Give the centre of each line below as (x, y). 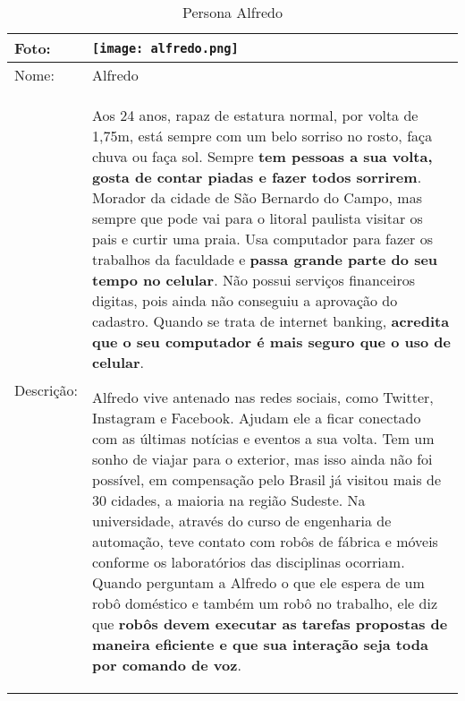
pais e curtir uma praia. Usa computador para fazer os (262, 239)
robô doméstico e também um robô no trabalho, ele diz (265, 603)
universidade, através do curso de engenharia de (242, 521)
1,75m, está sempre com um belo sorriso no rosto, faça (262, 136)
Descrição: (46, 390)
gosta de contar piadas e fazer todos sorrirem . (257, 177)
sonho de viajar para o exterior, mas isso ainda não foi (262, 459)
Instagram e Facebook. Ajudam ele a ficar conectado (257, 418)
